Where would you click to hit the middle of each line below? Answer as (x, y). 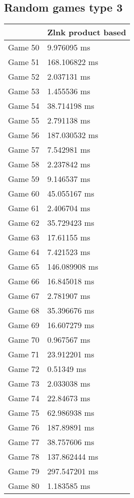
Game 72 (24, 369)
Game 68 (24, 310)
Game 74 (24, 398)
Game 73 (24, 384)
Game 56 (24, 135)
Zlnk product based (87, 32)
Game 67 (24, 296)
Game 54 (24, 106)
